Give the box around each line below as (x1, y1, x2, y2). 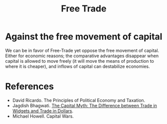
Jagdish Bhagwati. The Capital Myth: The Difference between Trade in (12, 103, 157, 109)
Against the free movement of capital (5, 31, 163, 42)
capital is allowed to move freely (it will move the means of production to (5, 58, 155, 64)
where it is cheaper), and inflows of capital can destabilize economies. (5, 63, 150, 69)
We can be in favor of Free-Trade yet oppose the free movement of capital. (5, 47, 160, 53)
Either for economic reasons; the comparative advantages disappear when (5, 53, 159, 59)
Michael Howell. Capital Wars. (12, 113, 74, 119)
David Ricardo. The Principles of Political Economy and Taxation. (12, 97, 146, 103)
